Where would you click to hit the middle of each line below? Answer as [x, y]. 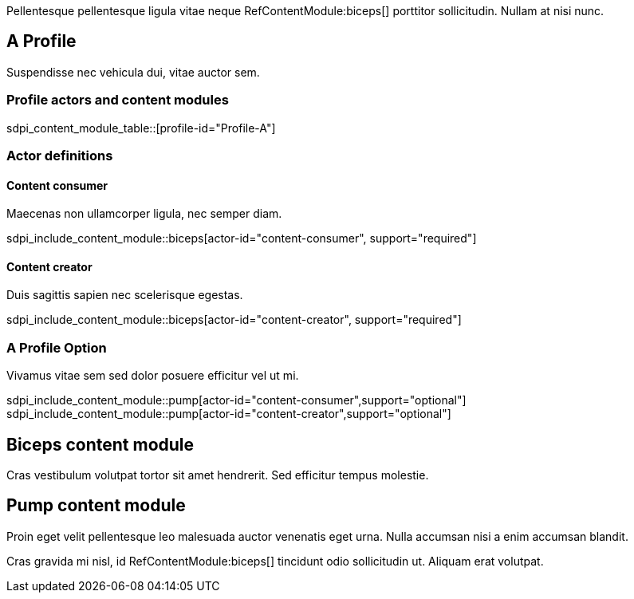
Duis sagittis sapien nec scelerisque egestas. [125, 295]
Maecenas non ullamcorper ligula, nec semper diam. [144, 214]
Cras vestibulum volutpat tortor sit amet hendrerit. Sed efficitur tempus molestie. [218, 475]
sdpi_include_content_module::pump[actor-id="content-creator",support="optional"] [229, 414]
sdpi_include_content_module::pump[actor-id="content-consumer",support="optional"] [236, 400]
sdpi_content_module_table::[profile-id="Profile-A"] [141, 128]
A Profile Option [57, 347]
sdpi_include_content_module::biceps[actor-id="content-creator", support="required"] [234, 320]
